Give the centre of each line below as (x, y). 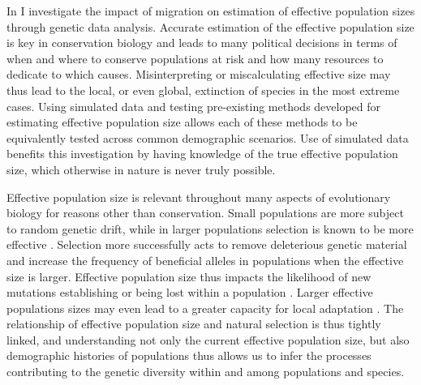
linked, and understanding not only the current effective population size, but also (208, 339)
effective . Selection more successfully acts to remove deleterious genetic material (207, 244)
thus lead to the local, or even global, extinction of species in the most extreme (203, 90)
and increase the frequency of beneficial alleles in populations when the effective (205, 260)
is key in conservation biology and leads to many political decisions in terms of (202, 43)
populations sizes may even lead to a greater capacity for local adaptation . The (205, 308)
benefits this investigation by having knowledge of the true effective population (202, 154)
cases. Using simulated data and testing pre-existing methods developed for (194, 106)
